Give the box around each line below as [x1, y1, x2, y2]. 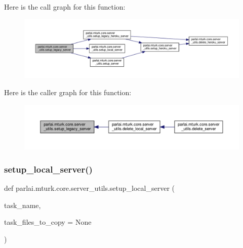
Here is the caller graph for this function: [4, 87, 132, 97]
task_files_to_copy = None [4, 217, 92, 227]
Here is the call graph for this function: [4, 2, 126, 12]
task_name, [4, 199, 41, 210]
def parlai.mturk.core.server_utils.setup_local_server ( [4, 182, 175, 193]
